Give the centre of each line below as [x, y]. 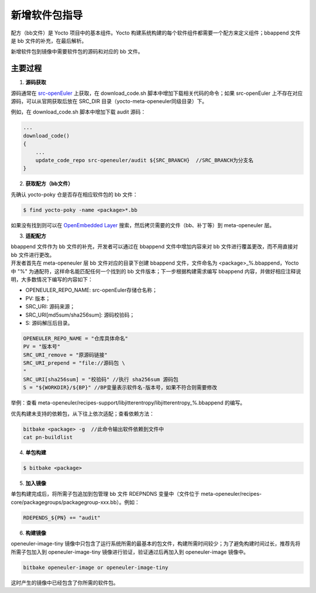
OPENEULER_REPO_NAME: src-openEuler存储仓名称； [92, 290]
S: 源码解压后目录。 [49, 323]
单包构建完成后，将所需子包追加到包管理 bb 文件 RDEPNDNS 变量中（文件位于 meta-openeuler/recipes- [136, 494]
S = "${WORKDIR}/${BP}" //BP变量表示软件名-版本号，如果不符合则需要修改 [120, 388]
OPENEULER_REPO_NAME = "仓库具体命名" [75, 338]
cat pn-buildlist [48, 437]
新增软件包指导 [47, 15]
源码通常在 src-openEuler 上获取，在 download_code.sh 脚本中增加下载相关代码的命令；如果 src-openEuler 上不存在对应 [157, 93]
